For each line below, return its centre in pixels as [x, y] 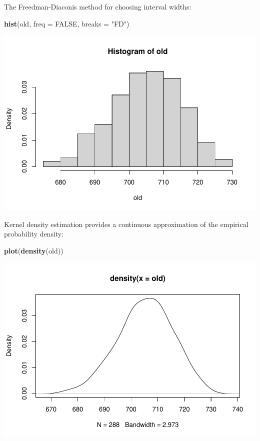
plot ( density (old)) [34, 250]
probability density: [34, 234]
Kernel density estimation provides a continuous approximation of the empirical [126, 224]
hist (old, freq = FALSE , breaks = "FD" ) [67, 23]
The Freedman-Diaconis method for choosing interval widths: [98, 6]
